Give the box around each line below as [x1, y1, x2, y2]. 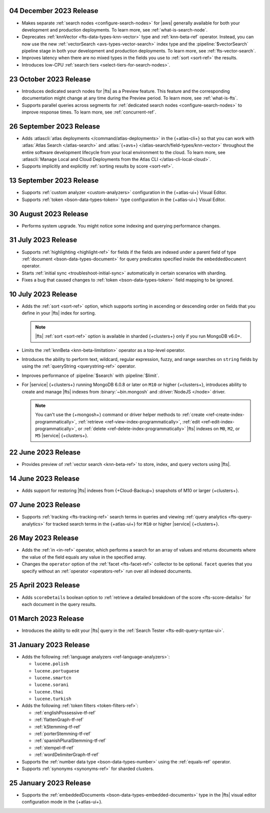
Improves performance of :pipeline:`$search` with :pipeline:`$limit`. [21, 372, 159, 378]
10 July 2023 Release [9, 290, 77, 298]
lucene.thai [34, 689, 63, 694]
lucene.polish [34, 661, 69, 667]
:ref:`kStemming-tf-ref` [34, 723, 81, 729]
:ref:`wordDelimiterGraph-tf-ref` [34, 751, 99, 757]
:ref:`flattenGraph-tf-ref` [34, 716, 84, 722]
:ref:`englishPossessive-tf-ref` [34, 709, 96, 715]
